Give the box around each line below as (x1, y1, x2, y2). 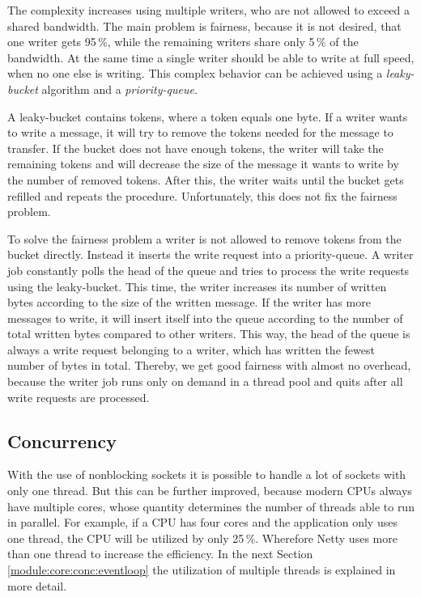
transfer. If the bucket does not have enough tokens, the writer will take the (7, 139, 384, 156)
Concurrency (7, 428, 117, 453)
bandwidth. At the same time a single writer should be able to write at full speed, (7, 49, 415, 66)
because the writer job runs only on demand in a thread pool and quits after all (7, 373, 403, 390)
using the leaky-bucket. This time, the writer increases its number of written (7, 277, 387, 294)
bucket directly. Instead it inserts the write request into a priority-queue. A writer (7, 246, 414, 263)
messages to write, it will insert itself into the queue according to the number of (7, 309, 403, 326)
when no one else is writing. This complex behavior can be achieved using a (7, 65, 383, 82)
